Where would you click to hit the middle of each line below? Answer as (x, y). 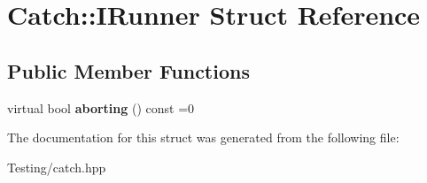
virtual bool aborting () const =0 (101, 107)
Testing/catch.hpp (57, 167)
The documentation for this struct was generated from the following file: (203, 137)
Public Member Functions (128, 70)
